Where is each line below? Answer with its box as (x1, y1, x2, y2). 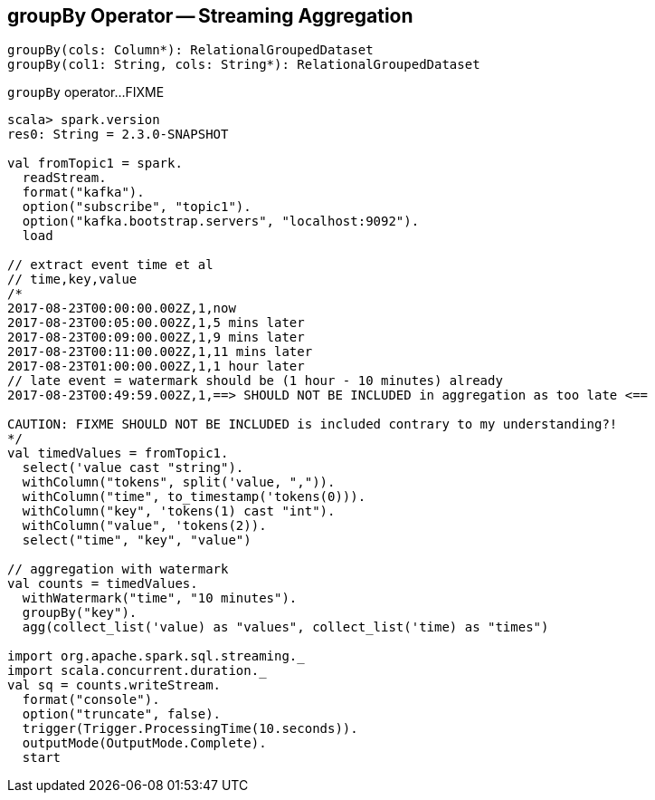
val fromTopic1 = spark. (7, 156, 183, 171)
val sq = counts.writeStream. (7, 678, 222, 693)
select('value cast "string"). (22, 460, 244, 476)
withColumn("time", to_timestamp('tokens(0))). (22, 489, 366, 505)
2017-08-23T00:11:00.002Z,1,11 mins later (7, 344, 313, 360)
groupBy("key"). (22, 605, 138, 621)
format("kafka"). (22, 185, 145, 200)
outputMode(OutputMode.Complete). (22, 736, 267, 751)
